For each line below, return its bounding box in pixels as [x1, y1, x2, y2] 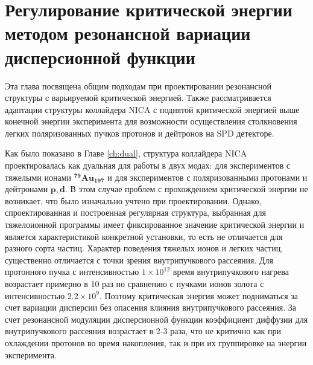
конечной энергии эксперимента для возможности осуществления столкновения [5, 115, 297, 128]
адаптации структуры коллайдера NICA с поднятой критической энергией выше [5, 103, 300, 115]
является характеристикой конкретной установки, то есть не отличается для [5, 230, 283, 242]
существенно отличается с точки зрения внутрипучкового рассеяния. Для [5, 253, 274, 266]
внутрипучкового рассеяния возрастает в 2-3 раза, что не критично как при [5, 325, 282, 337]
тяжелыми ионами [5, 170, 72, 183]
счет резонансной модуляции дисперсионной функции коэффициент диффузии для [5, 312, 308, 325]
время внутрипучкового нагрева [172, 265, 289, 278]
